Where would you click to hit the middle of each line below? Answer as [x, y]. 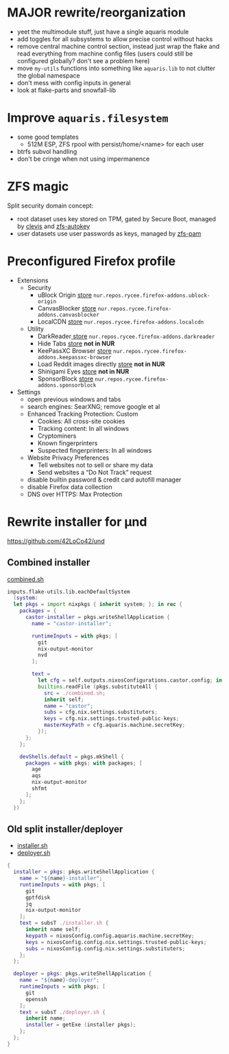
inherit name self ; [53, 930]
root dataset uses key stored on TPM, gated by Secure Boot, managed [116, 218]
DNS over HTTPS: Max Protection [75, 494]
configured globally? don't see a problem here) [83, 60]
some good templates [48, 137]
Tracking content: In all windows [83, 428]
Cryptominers [57, 436]
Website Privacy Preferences [68, 458]
